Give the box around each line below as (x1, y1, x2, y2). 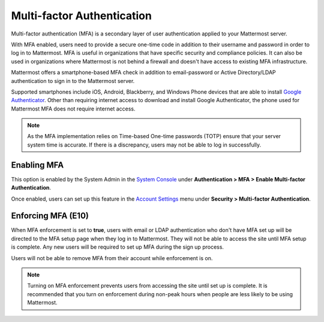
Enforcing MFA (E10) (11, 211, 89, 221)
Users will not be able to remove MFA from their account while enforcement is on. (11, 254, 213, 261)
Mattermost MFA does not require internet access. (11, 105, 136, 112)
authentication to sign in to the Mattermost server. (11, 77, 135, 84)
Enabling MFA (11, 160, 64, 170)
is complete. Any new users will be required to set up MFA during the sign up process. (11, 243, 224, 251)
